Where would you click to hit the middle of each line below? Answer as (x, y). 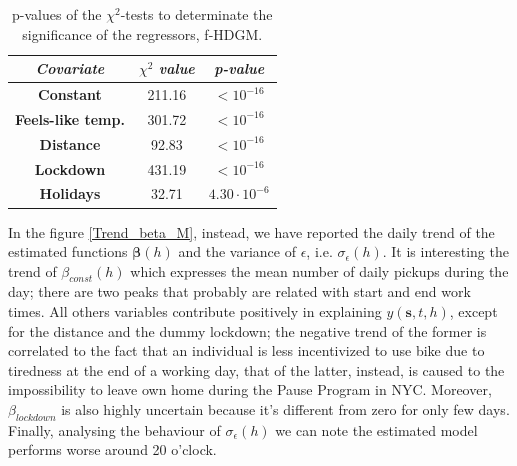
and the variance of (237, 251)
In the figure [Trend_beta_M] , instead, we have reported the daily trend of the (251, 231)
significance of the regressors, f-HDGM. (142, 33)
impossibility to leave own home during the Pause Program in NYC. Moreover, (250, 389)
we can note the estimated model (376, 429)
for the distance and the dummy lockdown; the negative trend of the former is (247, 330)
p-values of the (57, 14)
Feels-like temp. (70, 118)
